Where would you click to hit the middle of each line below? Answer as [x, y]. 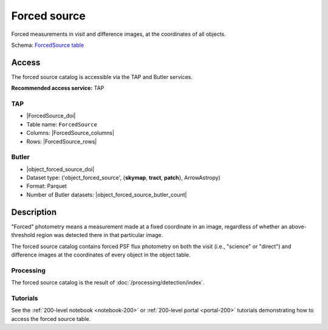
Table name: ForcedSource [62, 124]
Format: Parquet [46, 186]
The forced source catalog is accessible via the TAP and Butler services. [102, 77]
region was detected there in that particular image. [100, 235]
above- [298, 226]
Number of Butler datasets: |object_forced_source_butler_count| [107, 194]
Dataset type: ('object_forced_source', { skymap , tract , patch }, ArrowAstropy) [124, 178]
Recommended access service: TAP [58, 88]
